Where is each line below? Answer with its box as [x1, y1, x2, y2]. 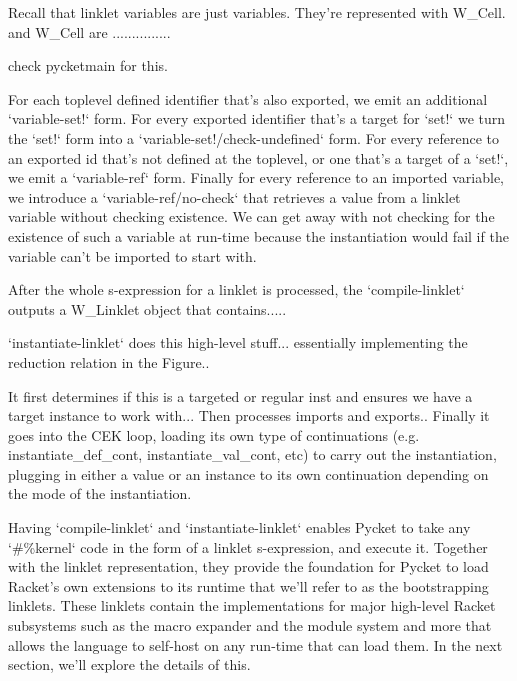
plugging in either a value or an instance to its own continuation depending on [8, 463, 489, 484]
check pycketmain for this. [8, 55, 168, 76]
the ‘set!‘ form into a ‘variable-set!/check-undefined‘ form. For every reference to [8, 127, 499, 148]
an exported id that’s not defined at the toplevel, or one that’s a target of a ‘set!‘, [8, 147, 509, 168]
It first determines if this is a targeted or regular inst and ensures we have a [8, 385, 473, 406]
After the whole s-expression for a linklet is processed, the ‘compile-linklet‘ [8, 279, 465, 300]
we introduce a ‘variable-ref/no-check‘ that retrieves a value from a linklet [8, 186, 461, 207]
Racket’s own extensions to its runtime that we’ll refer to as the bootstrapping [8, 575, 489, 596]
